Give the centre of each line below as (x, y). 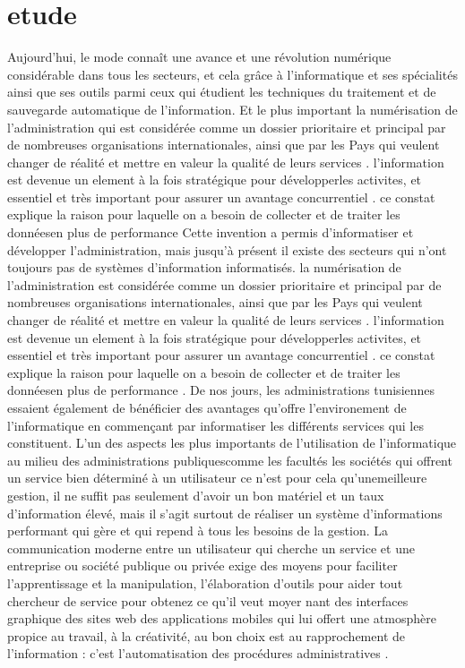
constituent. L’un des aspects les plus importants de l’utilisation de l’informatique (232, 443)
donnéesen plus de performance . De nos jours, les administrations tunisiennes (221, 390)
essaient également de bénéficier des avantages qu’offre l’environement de (207, 407)
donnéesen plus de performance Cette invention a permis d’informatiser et (211, 232)
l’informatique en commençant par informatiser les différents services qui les (215, 425)
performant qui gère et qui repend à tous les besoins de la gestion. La (198, 531)
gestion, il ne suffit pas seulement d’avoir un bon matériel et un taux (196, 495)
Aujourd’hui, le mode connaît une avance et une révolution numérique (199, 57)
